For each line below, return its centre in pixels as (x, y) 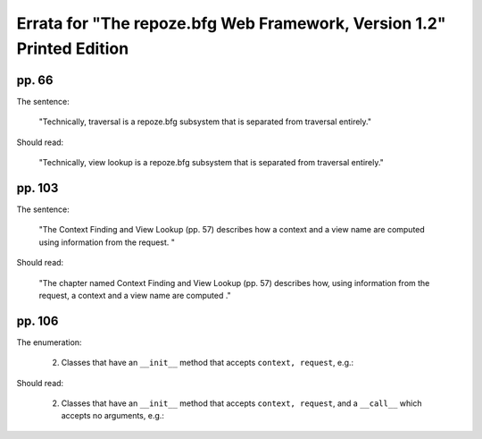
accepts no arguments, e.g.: (113, 416)
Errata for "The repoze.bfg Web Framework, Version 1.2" (231, 23)
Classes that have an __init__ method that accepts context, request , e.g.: (208, 363)
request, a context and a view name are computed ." (135, 295)
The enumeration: (49, 342)
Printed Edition (73, 48)
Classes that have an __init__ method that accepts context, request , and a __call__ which (241, 403)
